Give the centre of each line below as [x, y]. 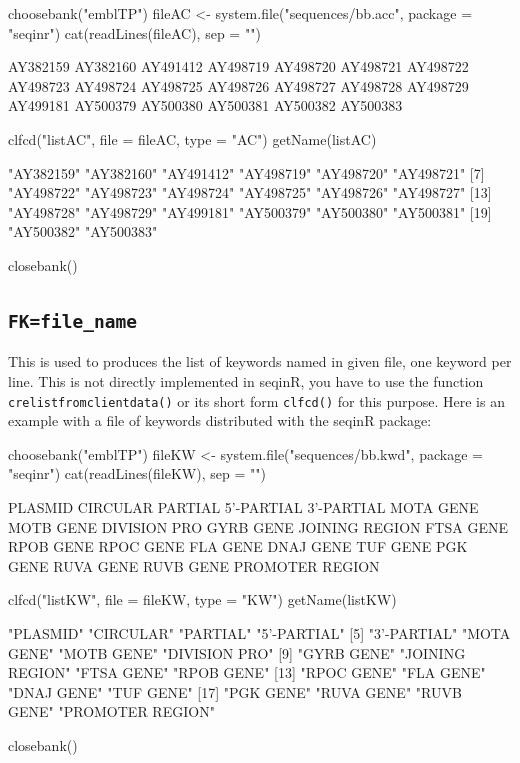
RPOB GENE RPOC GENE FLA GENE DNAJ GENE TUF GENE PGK [238, 546]
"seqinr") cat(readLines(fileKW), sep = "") [137, 473]
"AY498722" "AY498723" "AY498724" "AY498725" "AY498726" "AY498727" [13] [250, 192]
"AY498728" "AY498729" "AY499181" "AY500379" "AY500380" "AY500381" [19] [250, 211]
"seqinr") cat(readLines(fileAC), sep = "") [134, 32]
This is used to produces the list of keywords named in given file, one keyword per [260, 361]
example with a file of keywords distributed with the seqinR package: [220, 420]
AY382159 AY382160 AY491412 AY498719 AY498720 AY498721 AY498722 [238, 66]
